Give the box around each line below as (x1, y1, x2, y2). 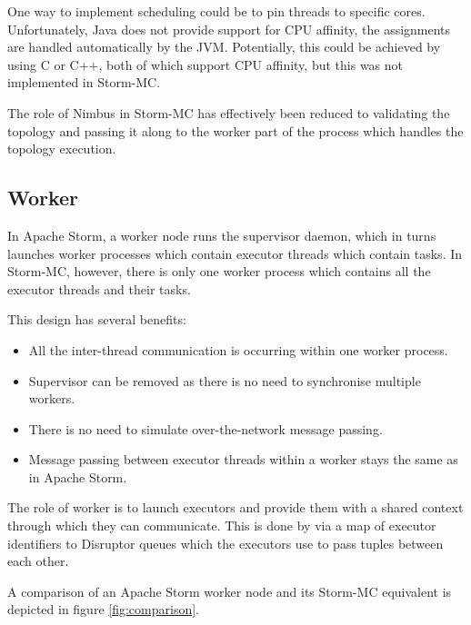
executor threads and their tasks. (7, 279, 191, 298)
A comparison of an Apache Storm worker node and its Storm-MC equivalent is (7, 581, 452, 600)
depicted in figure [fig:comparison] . (7, 600, 199, 619)
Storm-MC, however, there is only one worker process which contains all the (7, 262, 431, 281)
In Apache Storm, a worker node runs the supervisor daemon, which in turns (7, 225, 436, 244)
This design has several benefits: (7, 310, 186, 329)
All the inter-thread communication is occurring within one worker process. (28, 340, 448, 359)
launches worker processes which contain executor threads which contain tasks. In (7, 243, 463, 263)
